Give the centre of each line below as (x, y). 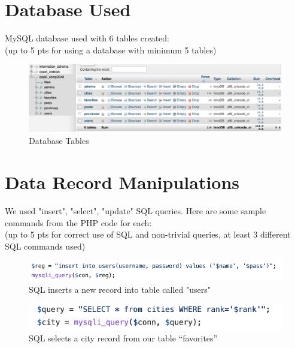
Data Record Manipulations (122, 182)
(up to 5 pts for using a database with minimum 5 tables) (111, 49)
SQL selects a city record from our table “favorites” (123, 338)
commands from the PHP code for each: (78, 222)
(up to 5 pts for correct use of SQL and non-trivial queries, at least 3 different (148, 234)
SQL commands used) (45, 246)
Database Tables (59, 141)
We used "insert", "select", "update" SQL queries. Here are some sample (136, 211)
